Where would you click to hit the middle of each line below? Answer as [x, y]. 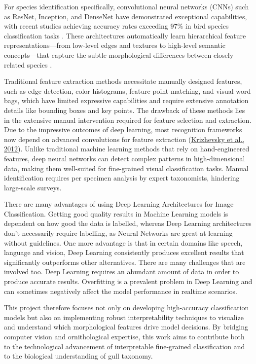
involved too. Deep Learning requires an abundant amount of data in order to [122, 272]
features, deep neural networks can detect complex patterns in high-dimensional [125, 158]
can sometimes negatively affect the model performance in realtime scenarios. [121, 291]
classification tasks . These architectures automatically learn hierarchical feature [125, 35]
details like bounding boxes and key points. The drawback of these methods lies [125, 110]
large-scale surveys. [33, 187]
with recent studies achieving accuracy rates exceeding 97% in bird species [116, 26]
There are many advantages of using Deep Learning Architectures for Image [119, 204]
